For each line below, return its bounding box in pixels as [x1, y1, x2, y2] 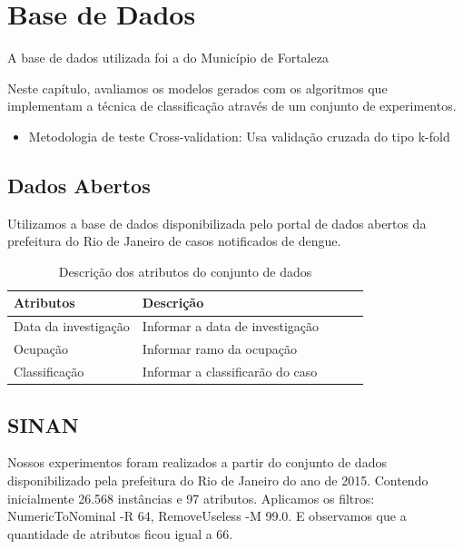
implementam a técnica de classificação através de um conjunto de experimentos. [7, 96, 457, 115]
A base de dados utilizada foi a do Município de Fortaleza [7, 48, 329, 67]
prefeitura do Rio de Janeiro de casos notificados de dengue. [7, 231, 341, 250]
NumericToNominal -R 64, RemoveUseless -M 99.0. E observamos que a [7, 506, 407, 525]
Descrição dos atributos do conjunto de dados [58, 261, 312, 280]
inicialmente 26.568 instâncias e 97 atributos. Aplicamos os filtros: [7, 488, 375, 507]
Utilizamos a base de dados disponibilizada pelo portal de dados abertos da [7, 213, 427, 232]
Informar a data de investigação [142, 317, 320, 336]
